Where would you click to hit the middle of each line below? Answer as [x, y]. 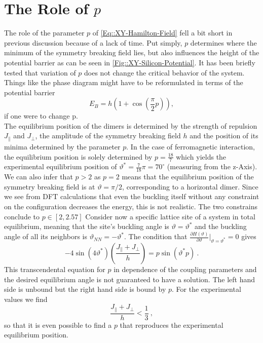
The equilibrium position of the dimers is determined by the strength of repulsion [131, 125]
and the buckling [221, 226]
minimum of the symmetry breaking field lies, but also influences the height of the [132, 52]
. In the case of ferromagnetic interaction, [191, 146]
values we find [26, 299]
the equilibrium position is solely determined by [78, 156]
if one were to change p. [41, 116]
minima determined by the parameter [62, 146]
